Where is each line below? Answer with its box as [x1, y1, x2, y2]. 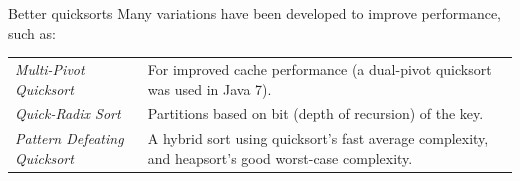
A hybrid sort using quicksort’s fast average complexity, [147, 128, 489, 149]
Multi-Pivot [15, 58, 85, 79]
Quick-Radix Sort [15, 103, 121, 124]
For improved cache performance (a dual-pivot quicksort [147, 58, 492, 79]
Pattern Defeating [15, 128, 124, 149]
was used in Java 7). [147, 78, 272, 99]
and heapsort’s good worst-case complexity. [147, 147, 413, 168]
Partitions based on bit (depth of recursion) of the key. [147, 103, 484, 124]
